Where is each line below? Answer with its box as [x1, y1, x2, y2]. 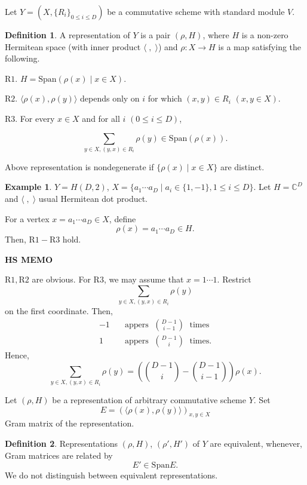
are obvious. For [32, 273, 91, 286]
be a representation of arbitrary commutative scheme [52, 393, 246, 406]
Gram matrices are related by [5, 449, 113, 461]
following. [5, 52, 40, 65]
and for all [82, 112, 120, 124]
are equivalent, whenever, [210, 437, 303, 449]
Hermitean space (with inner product [5, 40, 141, 53]
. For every [15, 112, 55, 124]
